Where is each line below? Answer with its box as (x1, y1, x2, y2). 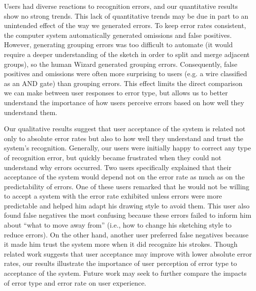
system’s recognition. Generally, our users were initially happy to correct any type (4, 143, 251, 153)
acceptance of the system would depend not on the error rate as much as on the (4, 172, 245, 182)
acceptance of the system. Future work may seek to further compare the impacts (4, 268, 247, 278)
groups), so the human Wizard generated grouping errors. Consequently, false (4, 58, 237, 69)
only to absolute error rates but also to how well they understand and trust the (4, 133, 243, 143)
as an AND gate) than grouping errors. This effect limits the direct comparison (4, 78, 243, 88)
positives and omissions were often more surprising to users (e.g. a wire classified (4, 68, 247, 79)
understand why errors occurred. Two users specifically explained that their (4, 162, 231, 172)
